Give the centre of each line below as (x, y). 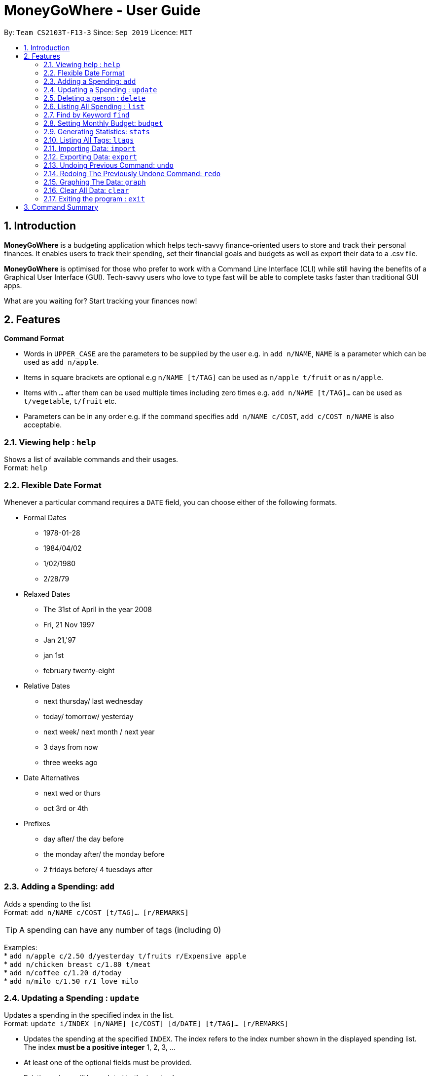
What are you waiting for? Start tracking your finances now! (101, 301)
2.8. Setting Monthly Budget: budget (103, 123)
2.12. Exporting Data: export (90, 156)
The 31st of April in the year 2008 (98, 609)
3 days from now (71, 747)
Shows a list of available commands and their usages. (91, 460)
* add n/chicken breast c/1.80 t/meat (77, 964)
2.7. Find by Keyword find (87, 115)
